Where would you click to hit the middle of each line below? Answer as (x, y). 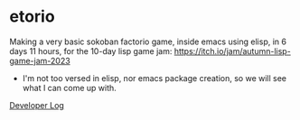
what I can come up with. (70, 88)
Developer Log (37, 105)
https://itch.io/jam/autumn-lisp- (232, 51)
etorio (33, 17)
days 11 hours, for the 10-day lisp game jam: (91, 51)
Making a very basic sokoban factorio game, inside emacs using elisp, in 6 (148, 42)
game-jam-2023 (40, 60)
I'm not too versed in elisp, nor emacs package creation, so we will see (155, 78)
